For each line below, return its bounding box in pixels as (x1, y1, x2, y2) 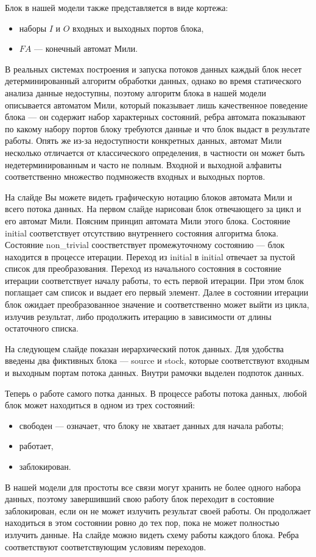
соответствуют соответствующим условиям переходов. (5, 540, 206, 553)
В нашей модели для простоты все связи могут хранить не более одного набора (5, 480, 301, 493)
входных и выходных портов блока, (72, 21, 204, 34)
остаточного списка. (5, 322, 79, 335)
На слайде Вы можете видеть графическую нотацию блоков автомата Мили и (5, 190, 292, 203)
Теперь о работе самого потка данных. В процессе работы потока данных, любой (5, 386, 307, 399)
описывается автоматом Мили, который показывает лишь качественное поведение (5, 98, 308, 111)
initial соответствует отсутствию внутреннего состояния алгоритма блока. (5, 226, 279, 239)
